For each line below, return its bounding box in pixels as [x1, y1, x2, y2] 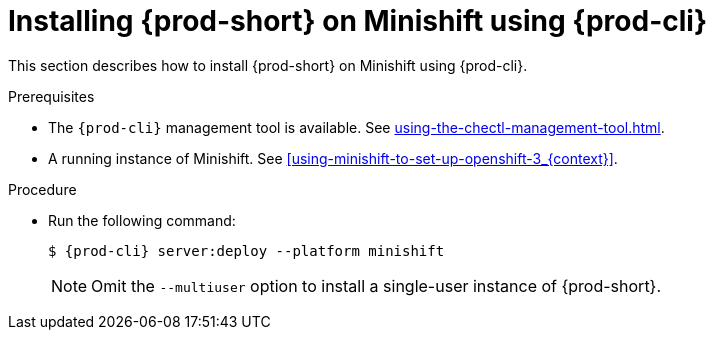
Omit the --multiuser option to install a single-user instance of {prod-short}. [91, 275, 662, 296]
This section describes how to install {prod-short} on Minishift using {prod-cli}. [8, 56, 528, 74]
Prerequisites [8, 87, 95, 105]
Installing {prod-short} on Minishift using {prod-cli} [8, 4, 708, 38]
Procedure [8, 180, 77, 198]
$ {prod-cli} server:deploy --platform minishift [48, 242, 445, 259]
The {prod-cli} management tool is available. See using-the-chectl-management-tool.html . [48, 118, 665, 136]
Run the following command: [48, 211, 236, 229]
